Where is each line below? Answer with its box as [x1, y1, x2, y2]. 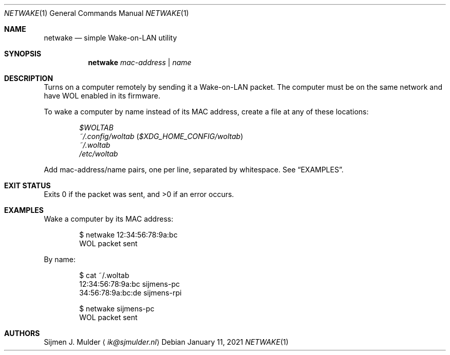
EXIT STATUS [4, 181, 51, 190]
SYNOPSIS [4, 49, 42, 58]
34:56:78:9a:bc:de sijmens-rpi [79, 288, 182, 297]
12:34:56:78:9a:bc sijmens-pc [79, 280, 180, 288]
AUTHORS [4, 329, 40, 338]
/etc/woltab [79, 149, 118, 158]
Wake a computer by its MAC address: [44, 214, 174, 223]
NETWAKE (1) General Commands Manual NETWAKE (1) [4, 9, 189, 17]
